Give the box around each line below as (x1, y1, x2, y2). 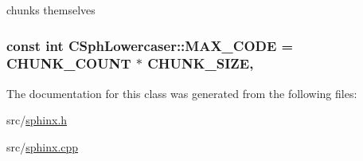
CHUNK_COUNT (6, 53, 131, 73)
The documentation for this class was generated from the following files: (6, 84, 357, 101)
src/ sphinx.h (6, 112, 68, 128)
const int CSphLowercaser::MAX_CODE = (6, 35, 294, 55)
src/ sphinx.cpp (6, 138, 79, 155)
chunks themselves (6, 2, 96, 18)
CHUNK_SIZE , (147, 53, 254, 73)
